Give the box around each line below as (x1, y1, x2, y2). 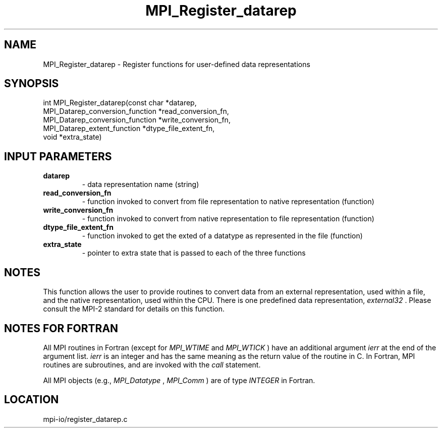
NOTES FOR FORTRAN (4, 322, 119, 335)
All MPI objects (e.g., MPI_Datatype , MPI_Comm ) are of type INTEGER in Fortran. (43, 376, 315, 385)
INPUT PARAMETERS (4, 150, 112, 163)
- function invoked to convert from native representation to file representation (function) (82, 214, 374, 223)
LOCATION (4, 393, 59, 406)
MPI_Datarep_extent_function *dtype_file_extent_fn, (43, 124, 215, 133)
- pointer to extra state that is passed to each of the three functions (82, 249, 306, 258)
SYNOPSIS (4, 77, 59, 90)
